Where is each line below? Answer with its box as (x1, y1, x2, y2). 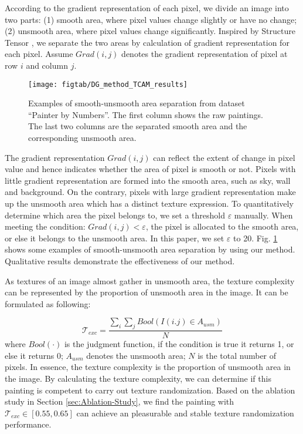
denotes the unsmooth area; (86, 349, 186, 361)
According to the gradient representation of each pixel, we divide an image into (5, 2, 289, 14)
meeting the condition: (5, 220, 86, 233)
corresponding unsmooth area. (28, 132, 137, 143)
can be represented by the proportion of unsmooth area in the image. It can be (5, 286, 288, 298)
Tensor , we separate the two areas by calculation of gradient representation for (5, 36, 290, 48)
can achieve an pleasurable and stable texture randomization (76, 406, 294, 419)
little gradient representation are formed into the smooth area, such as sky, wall (5, 174, 291, 186)
